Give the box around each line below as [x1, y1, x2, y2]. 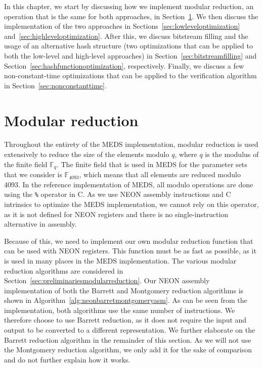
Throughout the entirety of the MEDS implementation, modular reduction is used [4, 139, 258, 149]
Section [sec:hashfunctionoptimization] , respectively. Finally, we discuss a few [4, 60, 244, 71]
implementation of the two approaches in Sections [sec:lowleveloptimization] [4, 21, 240, 31]
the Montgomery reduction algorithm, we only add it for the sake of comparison [4, 344, 252, 355]
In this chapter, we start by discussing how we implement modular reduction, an [4, 1, 254, 11]
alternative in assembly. [4, 219, 77, 229]
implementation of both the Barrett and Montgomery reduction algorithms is [4, 285, 244, 295]
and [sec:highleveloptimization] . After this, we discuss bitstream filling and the [4, 30, 248, 41]
